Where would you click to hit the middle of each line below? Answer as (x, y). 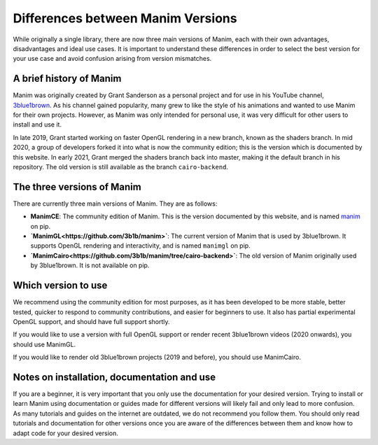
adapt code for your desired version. (66, 433)
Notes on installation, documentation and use (114, 377)
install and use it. (37, 125)
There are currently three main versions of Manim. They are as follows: (115, 204)
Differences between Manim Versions (125, 18)
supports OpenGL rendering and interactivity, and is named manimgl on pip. (141, 246)
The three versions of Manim (77, 186)
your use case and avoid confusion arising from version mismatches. (112, 59)
